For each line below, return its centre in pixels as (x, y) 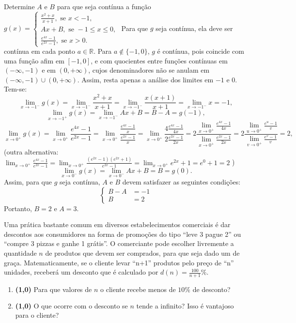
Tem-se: (16, 89)
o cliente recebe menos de (138, 289)
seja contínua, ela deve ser (194, 28)
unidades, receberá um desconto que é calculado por (81, 272)
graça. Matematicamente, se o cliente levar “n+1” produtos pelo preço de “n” (119, 262)
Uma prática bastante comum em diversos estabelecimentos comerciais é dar (117, 224)
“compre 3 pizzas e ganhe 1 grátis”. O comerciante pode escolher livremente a (119, 243)
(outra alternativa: (31, 151)
